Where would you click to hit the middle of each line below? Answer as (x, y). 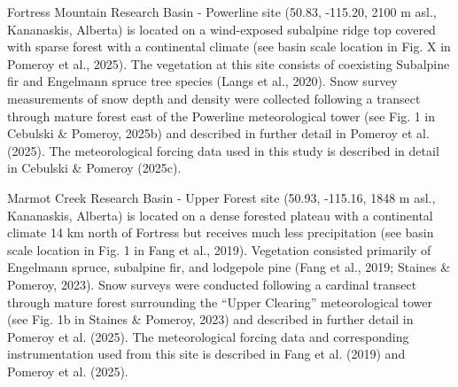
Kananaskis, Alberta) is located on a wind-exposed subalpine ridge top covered (221, 29)
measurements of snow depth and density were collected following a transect (214, 98)
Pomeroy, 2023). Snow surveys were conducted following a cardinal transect (212, 284)
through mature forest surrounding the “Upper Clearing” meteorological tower (220, 302)
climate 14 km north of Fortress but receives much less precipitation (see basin (221, 232)
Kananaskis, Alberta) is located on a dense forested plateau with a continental (220, 215)
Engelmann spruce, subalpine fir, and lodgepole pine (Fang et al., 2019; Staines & (229, 267)
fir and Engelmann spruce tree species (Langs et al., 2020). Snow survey (202, 81)
